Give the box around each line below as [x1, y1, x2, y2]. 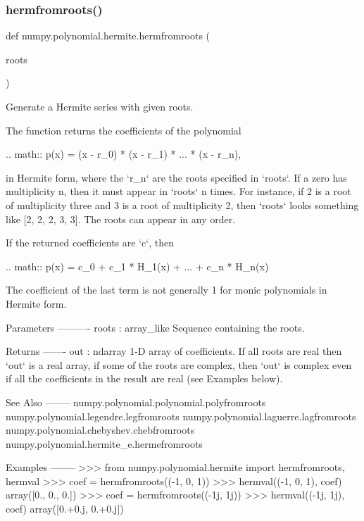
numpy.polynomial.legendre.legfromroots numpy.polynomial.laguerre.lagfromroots [6, 408, 356, 423]
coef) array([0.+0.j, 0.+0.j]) [6, 501, 124, 516]
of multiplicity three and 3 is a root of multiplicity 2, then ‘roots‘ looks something [6, 197, 359, 212]
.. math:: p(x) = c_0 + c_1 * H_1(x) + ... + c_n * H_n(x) [6, 258, 269, 273]
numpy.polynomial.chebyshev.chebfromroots [6, 422, 195, 437]
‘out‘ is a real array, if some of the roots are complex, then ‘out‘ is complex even [6, 357, 352, 372]
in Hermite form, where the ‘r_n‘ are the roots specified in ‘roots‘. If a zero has [6, 170, 347, 184]
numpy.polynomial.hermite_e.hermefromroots [6, 436, 203, 451]
